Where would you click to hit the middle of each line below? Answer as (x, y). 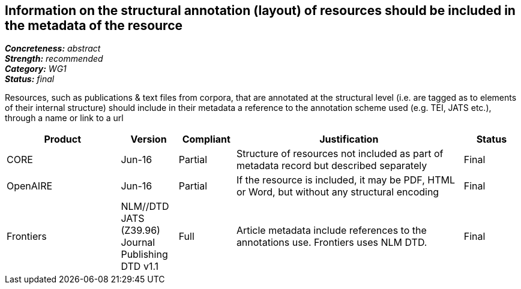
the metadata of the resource (94, 25)
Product (63, 139)
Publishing (144, 255)
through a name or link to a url (64, 118)
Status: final (30, 79)
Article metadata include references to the (331, 231)
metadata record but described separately (332, 166)
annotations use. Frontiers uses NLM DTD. (332, 243)
